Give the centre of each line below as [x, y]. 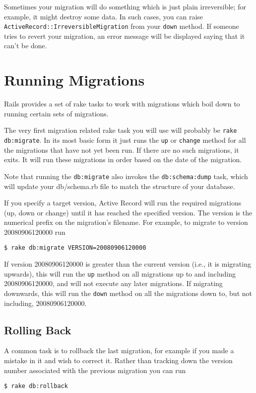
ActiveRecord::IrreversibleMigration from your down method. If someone [122, 26]
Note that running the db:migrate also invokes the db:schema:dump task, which [126, 176]
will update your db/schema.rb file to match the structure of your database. [120, 186]
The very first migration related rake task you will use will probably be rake [121, 130]
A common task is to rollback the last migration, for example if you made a [119, 350]
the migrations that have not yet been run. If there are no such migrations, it [122, 149]
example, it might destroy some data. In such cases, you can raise [104, 16]
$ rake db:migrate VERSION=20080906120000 [75, 248]
